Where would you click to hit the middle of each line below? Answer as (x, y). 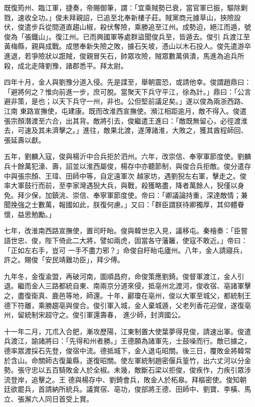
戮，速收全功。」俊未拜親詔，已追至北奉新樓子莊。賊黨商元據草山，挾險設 (122, 17)
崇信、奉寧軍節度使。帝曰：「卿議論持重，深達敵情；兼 (160, 195)
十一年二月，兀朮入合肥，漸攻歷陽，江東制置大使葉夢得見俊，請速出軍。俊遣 (127, 331)
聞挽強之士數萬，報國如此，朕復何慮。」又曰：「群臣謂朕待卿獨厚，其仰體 (121, 204)
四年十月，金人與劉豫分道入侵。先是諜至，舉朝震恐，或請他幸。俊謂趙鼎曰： (127, 82)
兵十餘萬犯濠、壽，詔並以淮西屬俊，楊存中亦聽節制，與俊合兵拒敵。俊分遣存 (127, 166)
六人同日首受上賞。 (62, 398)
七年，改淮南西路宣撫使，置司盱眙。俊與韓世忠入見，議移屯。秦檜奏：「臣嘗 (126, 231)
